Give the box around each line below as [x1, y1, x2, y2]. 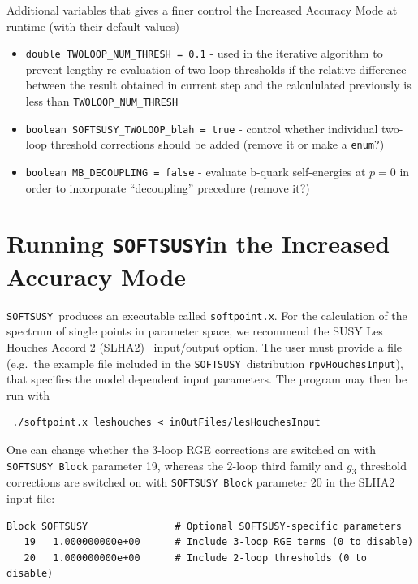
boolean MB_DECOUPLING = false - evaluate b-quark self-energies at [25, 163, 366, 180]
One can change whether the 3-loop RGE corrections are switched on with [6, 440, 376, 457]
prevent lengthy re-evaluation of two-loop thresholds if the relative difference [25, 60, 407, 77]
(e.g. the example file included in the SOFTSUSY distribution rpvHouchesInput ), [6, 354, 403, 371]
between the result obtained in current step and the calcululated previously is [25, 76, 412, 93]
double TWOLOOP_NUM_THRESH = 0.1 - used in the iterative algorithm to [25, 45, 383, 62]
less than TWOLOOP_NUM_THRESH [25, 93, 179, 110]
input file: [6, 490, 55, 507]
